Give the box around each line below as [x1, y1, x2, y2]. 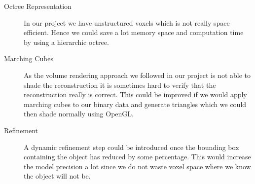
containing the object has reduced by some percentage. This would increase [24, 151, 251, 162]
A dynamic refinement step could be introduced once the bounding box [24, 142, 239, 152]
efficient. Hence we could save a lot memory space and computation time [24, 27, 244, 37]
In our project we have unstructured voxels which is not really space [24, 17, 230, 28]
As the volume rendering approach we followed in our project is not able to [24, 70, 251, 80]
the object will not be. [24, 171, 91, 181]
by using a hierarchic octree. [24, 37, 109, 47]
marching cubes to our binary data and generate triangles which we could [24, 99, 247, 109]
